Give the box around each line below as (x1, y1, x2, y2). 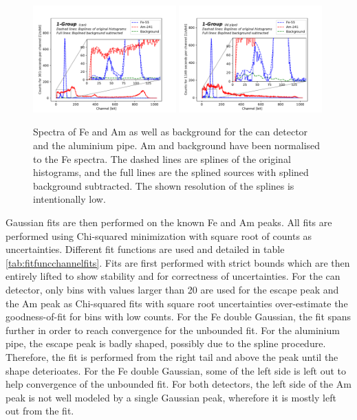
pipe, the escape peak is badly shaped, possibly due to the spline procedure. (6, 336, 326, 351)
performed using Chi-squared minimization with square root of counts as (6, 228, 312, 243)
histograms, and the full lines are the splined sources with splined (33, 165, 309, 179)
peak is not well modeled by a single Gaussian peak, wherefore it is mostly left (6, 390, 336, 404)
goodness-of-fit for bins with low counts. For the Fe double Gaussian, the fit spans (6, 309, 351, 324)
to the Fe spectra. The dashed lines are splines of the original (33, 151, 291, 166)
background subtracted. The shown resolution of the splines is (33, 178, 294, 192)
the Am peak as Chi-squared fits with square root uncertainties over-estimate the (6, 296, 348, 310)
